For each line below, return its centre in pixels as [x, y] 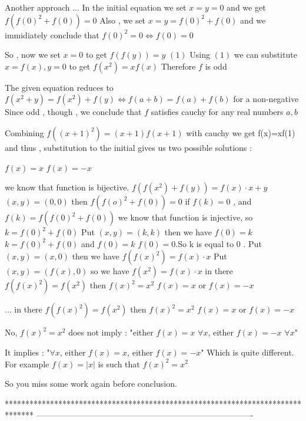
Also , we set [123, 20]
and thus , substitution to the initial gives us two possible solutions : [128, 147]
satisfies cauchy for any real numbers [217, 112]
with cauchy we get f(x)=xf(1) [241, 132]
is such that [119, 364]
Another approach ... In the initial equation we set [96, 7]
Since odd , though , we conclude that [73, 112]
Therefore [178, 66]
